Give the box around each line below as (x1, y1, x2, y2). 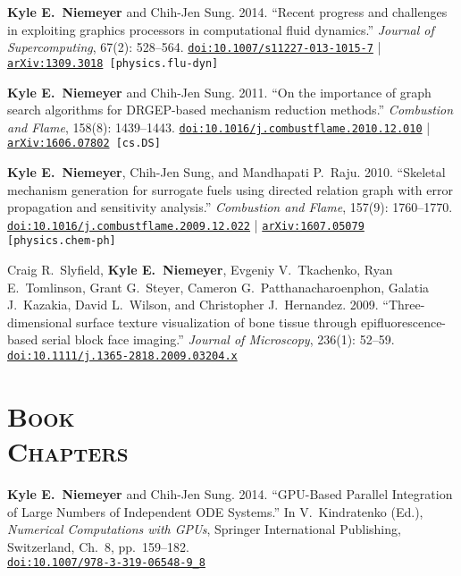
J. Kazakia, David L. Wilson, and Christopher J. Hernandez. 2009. (7, 295, 379, 314)
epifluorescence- (361, 312, 447, 331)
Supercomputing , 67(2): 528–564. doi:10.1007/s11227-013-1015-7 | (7, 38, 381, 56)
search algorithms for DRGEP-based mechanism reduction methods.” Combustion (7, 100, 454, 119)
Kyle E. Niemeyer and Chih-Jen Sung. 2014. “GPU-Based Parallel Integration (7, 485, 453, 504)
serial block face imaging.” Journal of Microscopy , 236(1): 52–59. (41, 330, 395, 349)
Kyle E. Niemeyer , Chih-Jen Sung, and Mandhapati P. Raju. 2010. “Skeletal (7, 163, 446, 181)
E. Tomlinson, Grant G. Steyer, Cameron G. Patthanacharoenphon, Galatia (7, 277, 430, 296)
